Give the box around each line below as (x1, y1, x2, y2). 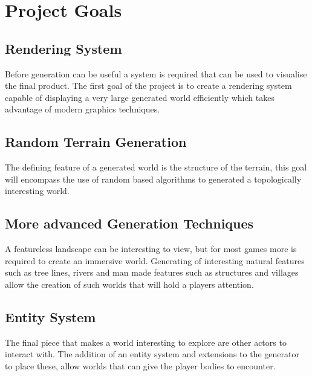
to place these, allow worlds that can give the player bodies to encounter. (5, 359, 276, 372)
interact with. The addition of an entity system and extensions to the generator (5, 348, 299, 360)
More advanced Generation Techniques (5, 214, 254, 233)
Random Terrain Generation (5, 132, 187, 151)
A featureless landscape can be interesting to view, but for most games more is (5, 242, 297, 255)
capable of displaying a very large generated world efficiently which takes (5, 91, 275, 103)
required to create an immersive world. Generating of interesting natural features (5, 254, 305, 267)
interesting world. (5, 184, 70, 197)
